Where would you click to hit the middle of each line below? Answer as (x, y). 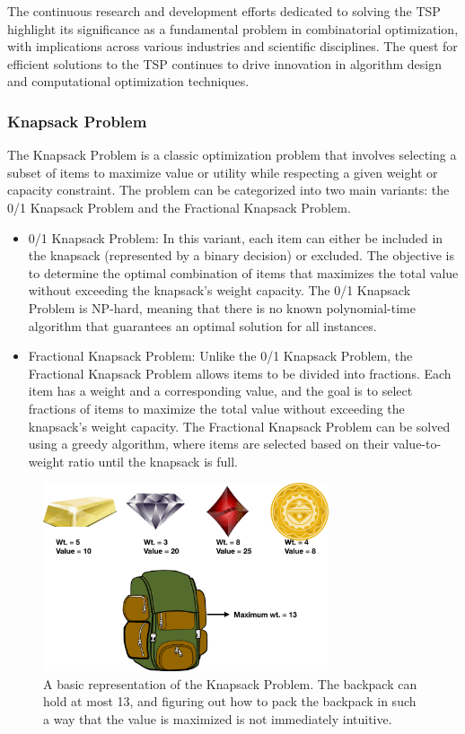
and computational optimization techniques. (128, 81)
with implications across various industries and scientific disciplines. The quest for (232, 46)
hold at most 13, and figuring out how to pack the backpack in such (230, 701)
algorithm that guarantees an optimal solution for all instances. (202, 325)
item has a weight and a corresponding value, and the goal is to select (220, 391)
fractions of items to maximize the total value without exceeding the (216, 408)
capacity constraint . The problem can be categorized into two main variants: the (228, 190)
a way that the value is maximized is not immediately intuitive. (218, 718)
